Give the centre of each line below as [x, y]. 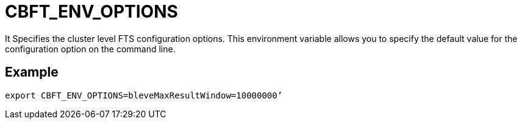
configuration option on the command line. [90, 49]
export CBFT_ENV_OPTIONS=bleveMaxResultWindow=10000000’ [144, 95]
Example [32, 72]
